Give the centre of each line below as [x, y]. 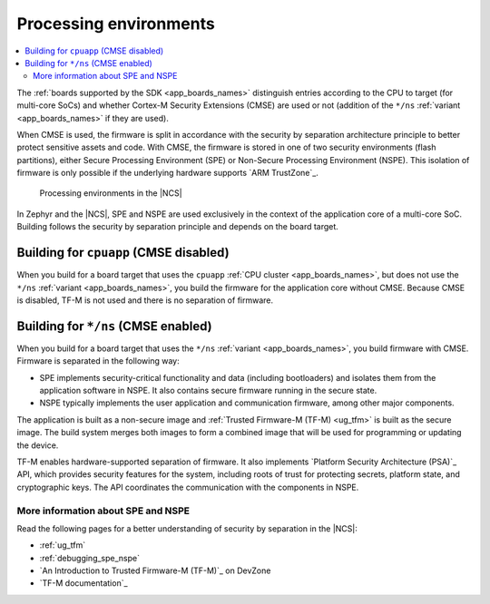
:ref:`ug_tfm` [63, 545]
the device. [38, 445]
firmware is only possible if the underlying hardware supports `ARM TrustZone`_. [168, 173]
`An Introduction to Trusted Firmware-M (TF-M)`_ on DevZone [155, 570]
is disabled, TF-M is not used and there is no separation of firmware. [145, 300]
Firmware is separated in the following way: [98, 361]
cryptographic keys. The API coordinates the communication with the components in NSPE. [188, 487]
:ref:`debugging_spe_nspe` [90, 558]
